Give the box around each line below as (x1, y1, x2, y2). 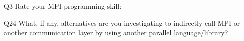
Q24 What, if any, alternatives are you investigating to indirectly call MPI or (4, 17, 240, 28)
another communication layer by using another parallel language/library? (4, 27, 228, 38)
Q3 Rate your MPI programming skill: (4, 1, 122, 11)
